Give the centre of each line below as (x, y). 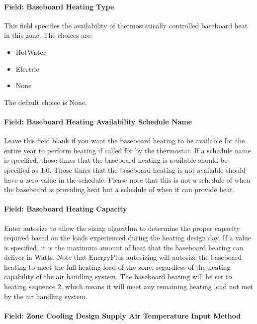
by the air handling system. (46, 296)
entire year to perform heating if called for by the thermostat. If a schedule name (128, 150)
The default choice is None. (45, 102)
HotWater (31, 52)
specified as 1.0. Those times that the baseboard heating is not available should (125, 169)
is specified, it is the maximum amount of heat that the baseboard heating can (124, 247)
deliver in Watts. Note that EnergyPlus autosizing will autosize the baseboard (123, 257)
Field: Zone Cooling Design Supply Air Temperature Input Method (123, 315)
